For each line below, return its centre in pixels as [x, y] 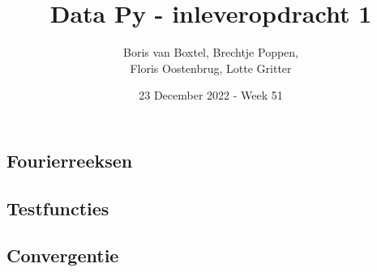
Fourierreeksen [70, 160]
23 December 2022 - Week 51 [211, 95]
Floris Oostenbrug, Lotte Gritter [211, 68]
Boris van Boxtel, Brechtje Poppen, [211, 52]
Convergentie [63, 255]
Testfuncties [58, 208]
